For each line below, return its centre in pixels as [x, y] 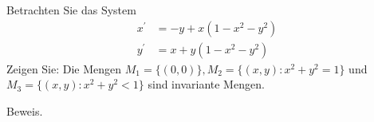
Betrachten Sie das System [71, 10]
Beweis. [25, 110]
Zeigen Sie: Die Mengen [64, 68]
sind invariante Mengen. [206, 84]
